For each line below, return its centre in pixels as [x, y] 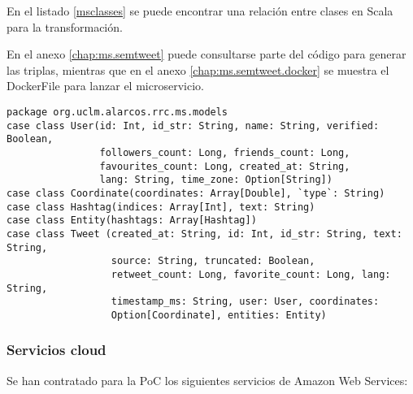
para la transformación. [65, 26]
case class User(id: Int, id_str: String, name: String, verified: [193, 126]
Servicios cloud [57, 350]
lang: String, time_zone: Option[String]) [216, 180]
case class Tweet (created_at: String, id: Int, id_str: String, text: [204, 234]
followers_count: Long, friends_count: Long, [225, 152]
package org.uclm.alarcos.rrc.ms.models [117, 112]
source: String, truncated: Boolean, [213, 261]
